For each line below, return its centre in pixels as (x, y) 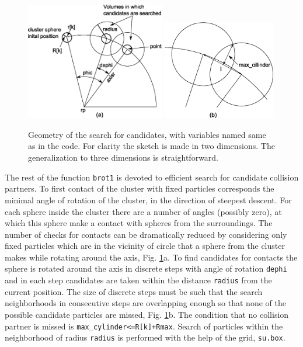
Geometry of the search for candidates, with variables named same (147, 134)
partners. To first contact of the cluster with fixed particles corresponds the (140, 188)
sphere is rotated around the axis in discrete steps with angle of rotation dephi (146, 268)
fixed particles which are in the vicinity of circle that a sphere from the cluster (145, 246)
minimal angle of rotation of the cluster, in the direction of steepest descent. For (148, 199)
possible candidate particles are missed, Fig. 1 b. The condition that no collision (147, 314)
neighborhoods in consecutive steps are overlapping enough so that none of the (145, 303)
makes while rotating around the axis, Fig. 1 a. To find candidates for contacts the (151, 257)
